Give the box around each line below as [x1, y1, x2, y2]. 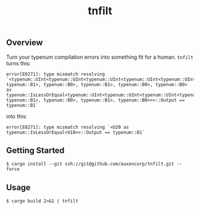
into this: [6, 113, 28, 120]
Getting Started [6, 145, 65, 155]
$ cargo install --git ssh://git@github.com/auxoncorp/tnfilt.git [6, 161, 174, 167]
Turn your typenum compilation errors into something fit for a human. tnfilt [6, 53, 193, 61]
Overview [6, 37, 43, 48]
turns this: [6, 59, 31, 66]
